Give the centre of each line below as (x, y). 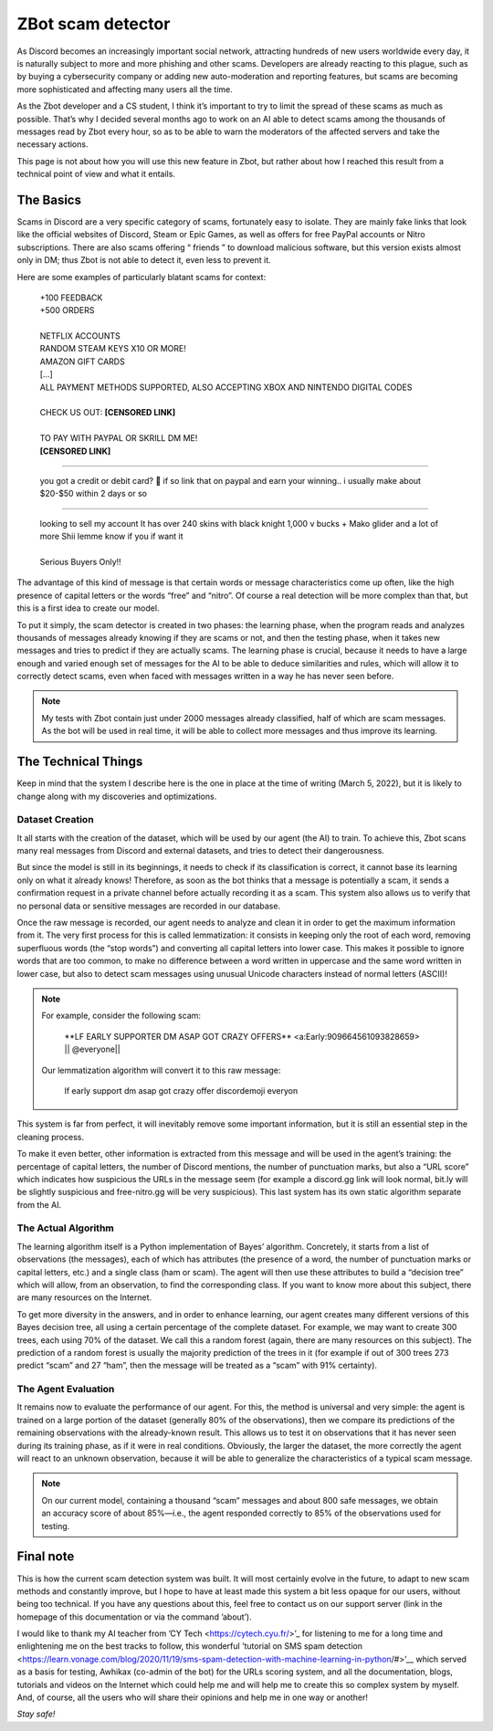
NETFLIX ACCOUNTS (80, 336)
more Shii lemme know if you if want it (111, 536)
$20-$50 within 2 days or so (94, 494)
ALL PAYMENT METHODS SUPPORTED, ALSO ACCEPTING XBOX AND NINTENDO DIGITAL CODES (226, 387)
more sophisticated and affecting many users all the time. (125, 89)
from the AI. (39, 1204)
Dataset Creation (56, 820)
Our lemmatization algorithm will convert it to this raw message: (161, 1070)
